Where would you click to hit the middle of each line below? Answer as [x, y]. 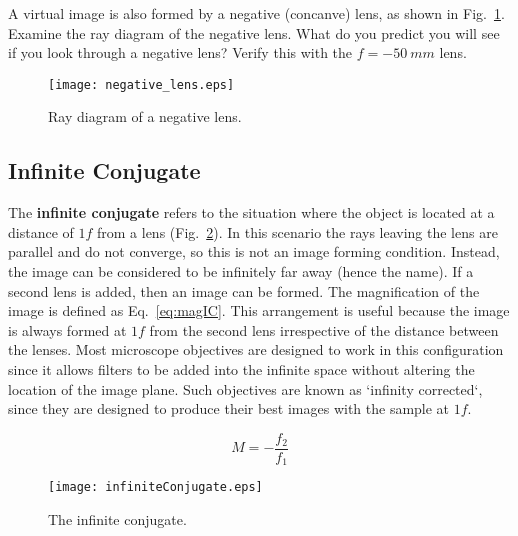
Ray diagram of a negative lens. [145, 116]
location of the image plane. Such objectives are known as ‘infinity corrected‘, [245, 388]
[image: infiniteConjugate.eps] [155, 487]
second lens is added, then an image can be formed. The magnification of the [244, 290]
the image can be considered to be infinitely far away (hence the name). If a [241, 271]
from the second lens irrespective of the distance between [324, 329]
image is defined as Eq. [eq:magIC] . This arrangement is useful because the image [259, 310]
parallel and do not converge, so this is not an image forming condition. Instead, [254, 251]
